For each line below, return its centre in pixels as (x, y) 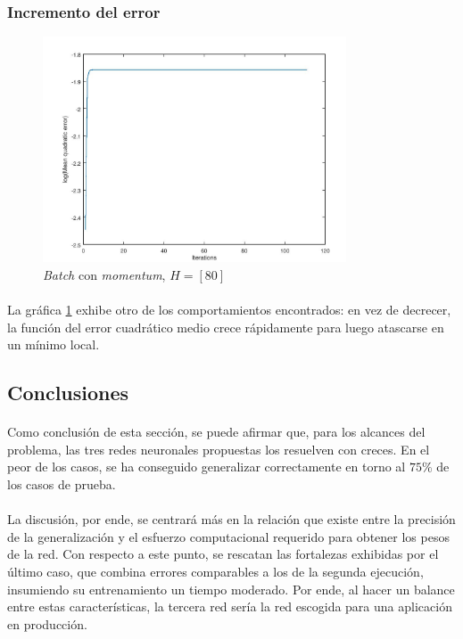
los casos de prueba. (62, 484)
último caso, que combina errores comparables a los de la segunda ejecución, (215, 572)
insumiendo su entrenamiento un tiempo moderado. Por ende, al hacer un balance (231, 589)
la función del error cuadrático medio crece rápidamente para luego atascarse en (226, 327)
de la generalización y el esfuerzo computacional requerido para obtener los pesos (228, 536)
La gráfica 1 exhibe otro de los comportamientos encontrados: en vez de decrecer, (229, 310)
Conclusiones (68, 393)
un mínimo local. (54, 344)
